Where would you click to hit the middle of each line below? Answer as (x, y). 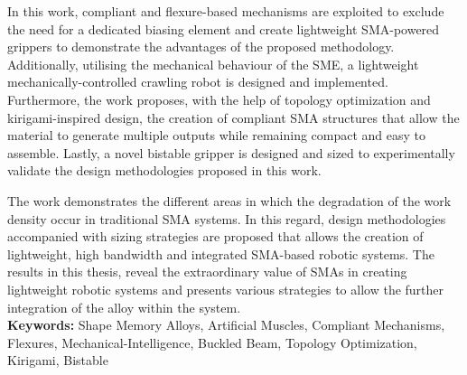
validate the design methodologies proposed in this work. (164, 170)
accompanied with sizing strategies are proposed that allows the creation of (215, 236)
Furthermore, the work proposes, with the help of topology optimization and (219, 99)
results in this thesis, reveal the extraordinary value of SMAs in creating (207, 272)
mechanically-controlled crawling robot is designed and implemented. (198, 82)
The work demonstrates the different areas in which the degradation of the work (229, 200)
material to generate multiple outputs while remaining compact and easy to (217, 135)
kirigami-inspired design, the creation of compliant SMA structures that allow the (233, 117)
